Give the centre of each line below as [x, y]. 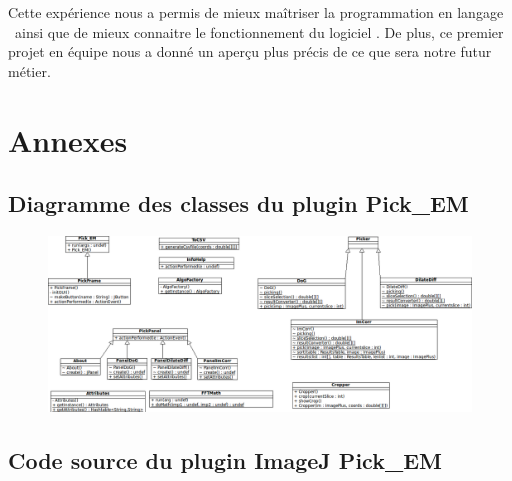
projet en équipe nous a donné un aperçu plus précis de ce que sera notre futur [250, 51]
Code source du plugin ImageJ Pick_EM [225, 459]
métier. [29, 70]
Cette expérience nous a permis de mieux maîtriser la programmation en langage [256, 12]
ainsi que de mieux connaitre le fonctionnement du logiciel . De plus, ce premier [259, 31]
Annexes [68, 139]
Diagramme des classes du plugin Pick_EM [238, 203]
